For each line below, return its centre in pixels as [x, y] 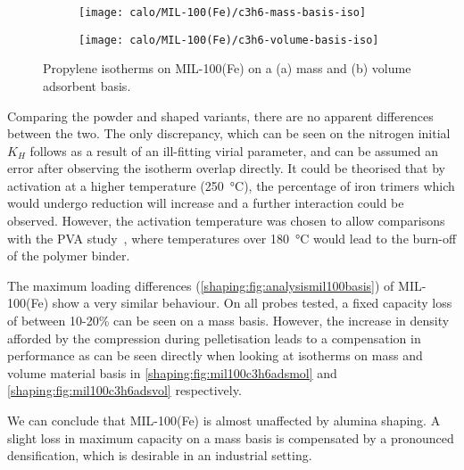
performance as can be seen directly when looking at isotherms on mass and [215, 355]
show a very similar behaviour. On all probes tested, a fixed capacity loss [252, 303]
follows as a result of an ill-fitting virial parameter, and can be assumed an [234, 150]
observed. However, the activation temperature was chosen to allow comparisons [226, 221]
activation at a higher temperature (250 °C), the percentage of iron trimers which [231, 185]
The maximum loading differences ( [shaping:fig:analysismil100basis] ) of [201, 285]
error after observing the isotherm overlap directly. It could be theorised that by [226, 168]
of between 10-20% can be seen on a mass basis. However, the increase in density [228, 321]
